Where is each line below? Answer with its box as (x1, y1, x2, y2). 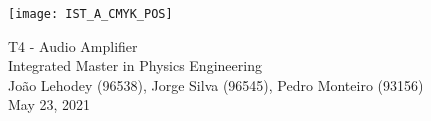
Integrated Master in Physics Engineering (8, 55, 262, 76)
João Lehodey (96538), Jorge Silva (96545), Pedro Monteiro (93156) (8, 74, 424, 95)
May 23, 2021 (8, 94, 91, 115)
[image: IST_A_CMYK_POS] (8, 7, 173, 21)
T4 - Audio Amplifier (8, 35, 138, 56)
